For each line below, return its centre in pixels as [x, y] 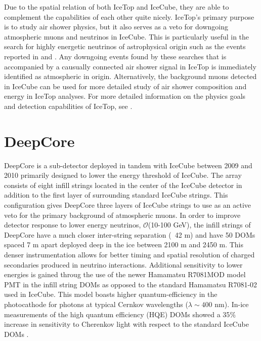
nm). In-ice [232, 304]
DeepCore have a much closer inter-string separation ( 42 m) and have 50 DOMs [130, 234]
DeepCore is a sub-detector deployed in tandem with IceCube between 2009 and [128, 165]
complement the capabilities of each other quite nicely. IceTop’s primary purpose [129, 16]
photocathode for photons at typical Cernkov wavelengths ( [96, 304]
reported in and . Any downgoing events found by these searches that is [115, 56]
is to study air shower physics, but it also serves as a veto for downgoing [116, 27]
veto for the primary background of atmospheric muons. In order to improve [122, 215]
